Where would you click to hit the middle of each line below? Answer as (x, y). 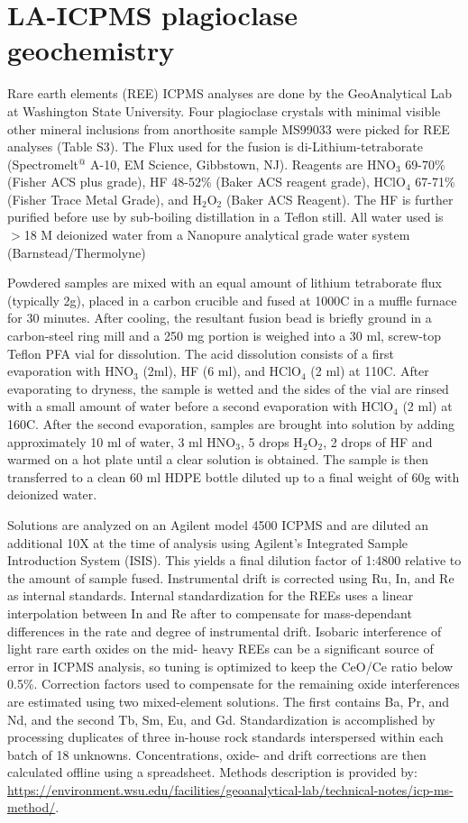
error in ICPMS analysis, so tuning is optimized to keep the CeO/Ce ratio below (230, 666)
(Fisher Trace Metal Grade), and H (105, 199)
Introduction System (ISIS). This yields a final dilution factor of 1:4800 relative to (234, 560)
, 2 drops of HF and (378, 441)
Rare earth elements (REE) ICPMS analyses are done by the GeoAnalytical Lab (230, 93)
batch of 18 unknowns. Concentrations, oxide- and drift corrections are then (217, 754)
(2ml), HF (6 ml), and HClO (222, 371)
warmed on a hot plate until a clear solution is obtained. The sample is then (218, 459)
